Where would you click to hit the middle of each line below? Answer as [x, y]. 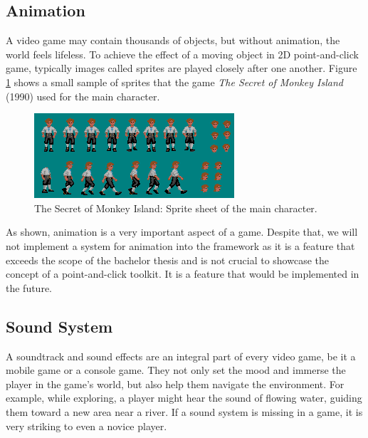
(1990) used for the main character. [83, 96]
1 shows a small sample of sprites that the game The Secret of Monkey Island [174, 82]
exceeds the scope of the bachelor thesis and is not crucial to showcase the [167, 260]
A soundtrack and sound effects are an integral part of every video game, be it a [181, 356]
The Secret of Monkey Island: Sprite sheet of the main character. [176, 208]
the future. [29, 287]
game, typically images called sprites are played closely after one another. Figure [182, 68]
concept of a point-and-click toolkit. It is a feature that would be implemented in [183, 274]
